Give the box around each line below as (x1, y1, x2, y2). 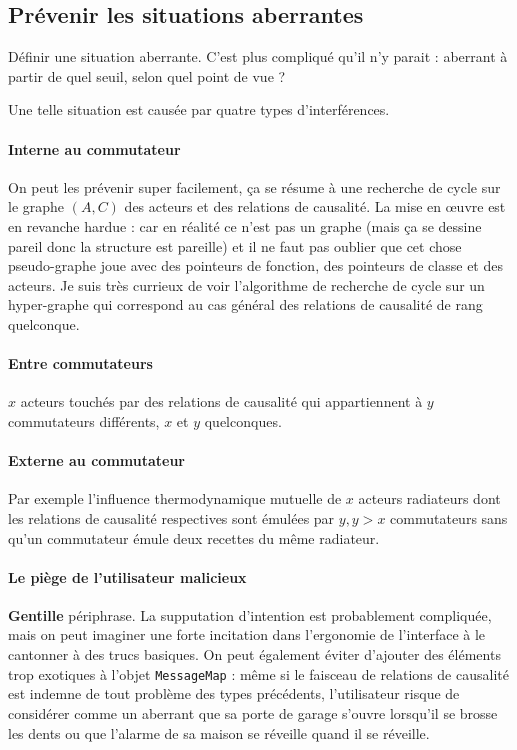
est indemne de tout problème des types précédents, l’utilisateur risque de (8, 683, 460, 704)
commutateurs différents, (8, 410, 160, 431)
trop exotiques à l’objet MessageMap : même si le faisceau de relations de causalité (8, 663, 509, 684)
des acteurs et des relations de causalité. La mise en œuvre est (124, 196, 506, 217)
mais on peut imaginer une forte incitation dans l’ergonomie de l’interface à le (8, 624, 486, 645)
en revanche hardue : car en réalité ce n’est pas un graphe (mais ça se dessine (8, 215, 482, 236)
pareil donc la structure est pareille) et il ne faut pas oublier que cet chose (8, 235, 462, 256)
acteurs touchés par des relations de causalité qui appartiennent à (20, 391, 423, 412)
